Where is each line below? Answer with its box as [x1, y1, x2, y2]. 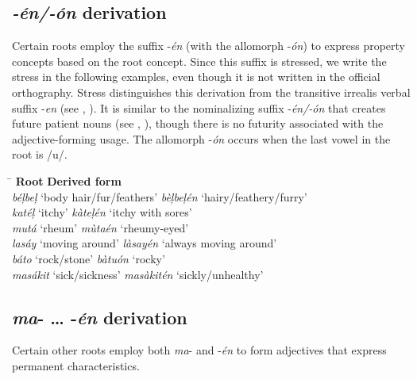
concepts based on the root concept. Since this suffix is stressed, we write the [12, 52, 387, 69]
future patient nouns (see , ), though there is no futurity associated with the [12, 115, 384, 132]
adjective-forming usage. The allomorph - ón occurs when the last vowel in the [12, 130, 391, 147]
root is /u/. [12, 146, 68, 163]
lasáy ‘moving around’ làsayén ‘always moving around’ [12, 235, 277, 251]
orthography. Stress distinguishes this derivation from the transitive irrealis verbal [12, 83, 411, 100]
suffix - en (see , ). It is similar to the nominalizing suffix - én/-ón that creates [12, 99, 386, 116]
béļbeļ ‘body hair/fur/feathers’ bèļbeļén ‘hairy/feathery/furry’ [12, 188, 307, 205]
